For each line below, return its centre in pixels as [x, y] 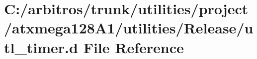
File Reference [133, 47]
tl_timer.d [41, 47]
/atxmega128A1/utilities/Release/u [129, 28]
